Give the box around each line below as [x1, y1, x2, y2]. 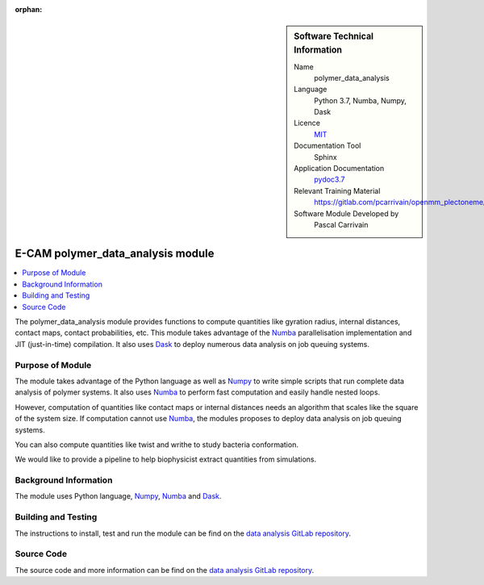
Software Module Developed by [294, 208, 399, 218]
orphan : [15, 5, 43, 14]
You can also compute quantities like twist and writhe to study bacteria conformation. [15, 440, 298, 449]
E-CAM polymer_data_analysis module [15, 247, 215, 261]
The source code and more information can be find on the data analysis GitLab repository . [15, 565, 315, 575]
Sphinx [314, 152, 338, 161]
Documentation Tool [294, 141, 361, 151]
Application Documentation [294, 164, 385, 173]
